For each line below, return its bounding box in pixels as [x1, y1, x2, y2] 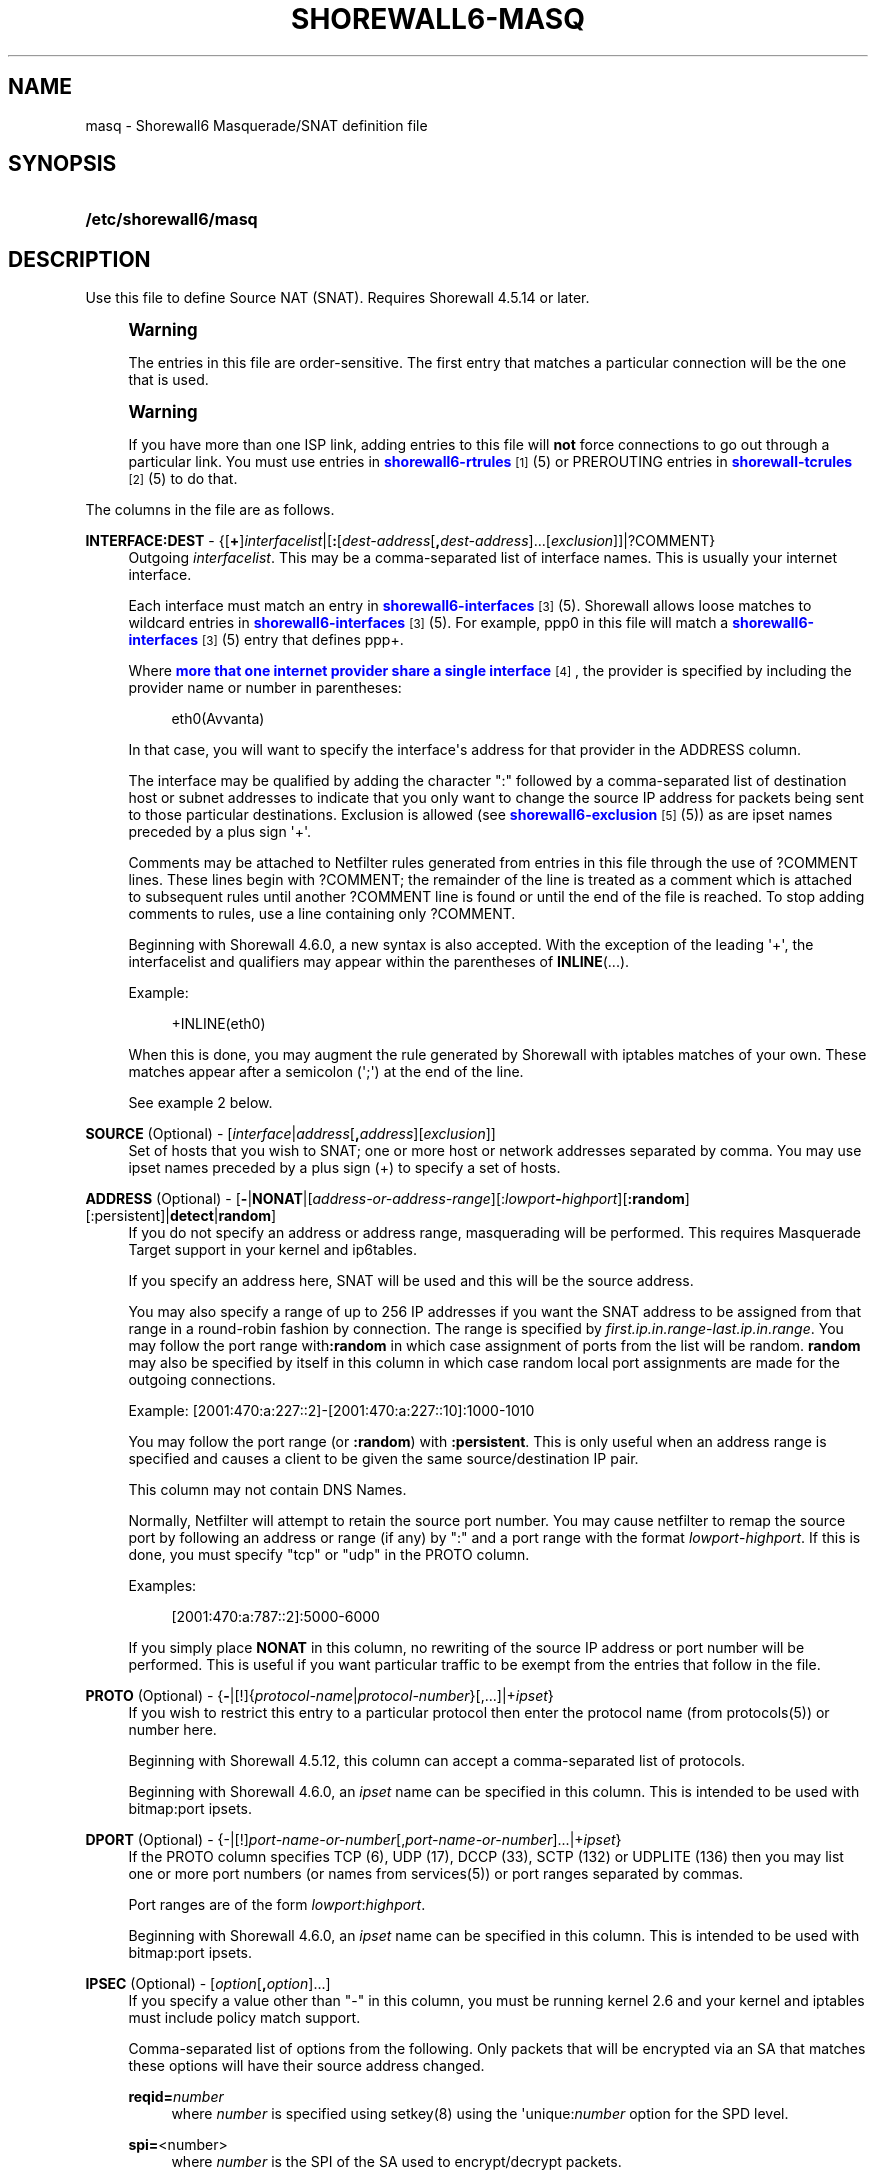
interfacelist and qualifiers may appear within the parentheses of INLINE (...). [128, 953, 630, 971]
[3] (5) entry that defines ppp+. [202, 631, 404, 649]
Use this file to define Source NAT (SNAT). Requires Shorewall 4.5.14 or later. [85, 289, 590, 307]
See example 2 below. [128, 1094, 273, 1112]
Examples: [128, 1577, 197, 1595]
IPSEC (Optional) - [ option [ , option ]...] [85, 1975, 331, 1993]
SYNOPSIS [8, 151, 117, 177]
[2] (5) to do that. [128, 470, 238, 488]
